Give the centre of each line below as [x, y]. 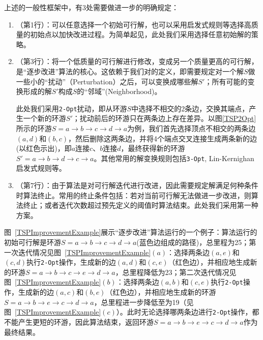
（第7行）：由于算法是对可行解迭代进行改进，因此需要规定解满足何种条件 [137, 185]
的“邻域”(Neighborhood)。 [119, 91]
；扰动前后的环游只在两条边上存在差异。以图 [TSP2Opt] [164, 118]
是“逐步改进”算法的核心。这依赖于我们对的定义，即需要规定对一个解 [130, 71]
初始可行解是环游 [33, 242]
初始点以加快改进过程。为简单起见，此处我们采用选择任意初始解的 [141, 34]
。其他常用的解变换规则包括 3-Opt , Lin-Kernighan [174, 158]
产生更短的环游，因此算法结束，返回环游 [86, 321]
